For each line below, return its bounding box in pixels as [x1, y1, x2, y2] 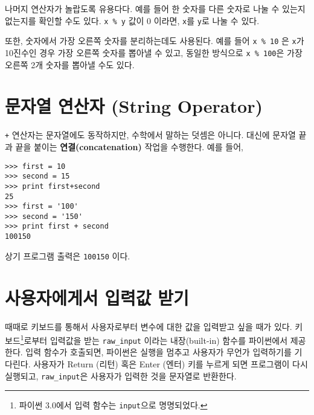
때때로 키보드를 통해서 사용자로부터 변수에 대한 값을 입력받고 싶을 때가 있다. [5, 320, 292, 332]
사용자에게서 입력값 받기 [5, 285, 189, 309]
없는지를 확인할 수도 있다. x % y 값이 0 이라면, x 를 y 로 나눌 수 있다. [5, 14, 260, 27]
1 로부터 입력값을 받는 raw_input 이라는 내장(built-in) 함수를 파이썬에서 [20, 332, 288, 346]
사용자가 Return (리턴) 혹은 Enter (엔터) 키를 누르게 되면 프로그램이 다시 [33, 358, 308, 370]
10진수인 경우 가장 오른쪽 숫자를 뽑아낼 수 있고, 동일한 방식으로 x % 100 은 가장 [5, 46, 303, 59]
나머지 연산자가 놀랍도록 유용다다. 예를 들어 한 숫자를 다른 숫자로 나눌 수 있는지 [5, 2, 306, 14]
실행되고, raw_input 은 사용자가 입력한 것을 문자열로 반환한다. [5, 369, 237, 382]
